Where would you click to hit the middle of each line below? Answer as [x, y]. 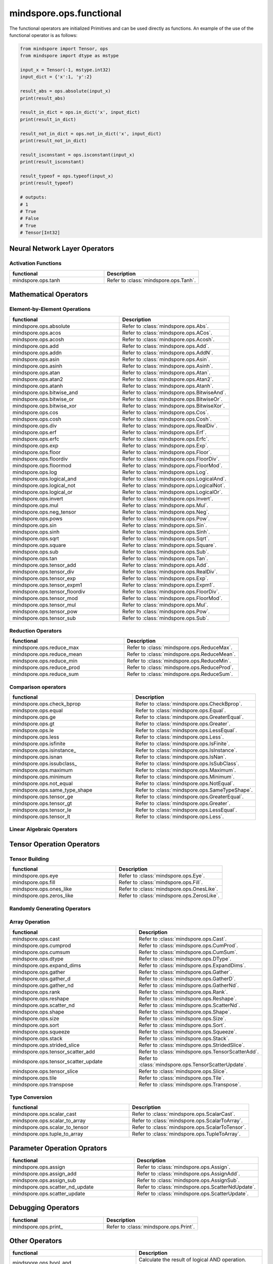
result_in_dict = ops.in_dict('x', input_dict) [80, 112]
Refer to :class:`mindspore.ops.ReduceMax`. [179, 648]
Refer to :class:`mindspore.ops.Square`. [169, 545]
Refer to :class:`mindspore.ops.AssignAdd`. [188, 1174]
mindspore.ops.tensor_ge [43, 797]
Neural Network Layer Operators [62, 249]
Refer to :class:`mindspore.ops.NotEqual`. [185, 784]
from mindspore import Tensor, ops [64, 49]
